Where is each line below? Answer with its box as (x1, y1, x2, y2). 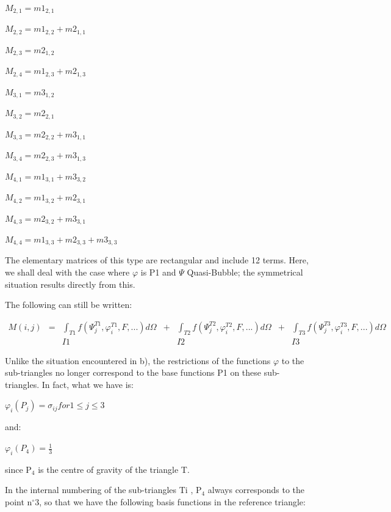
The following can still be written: (5, 298, 132, 311)
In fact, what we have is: (41, 378, 134, 390)
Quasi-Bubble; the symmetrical (187, 266, 303, 279)
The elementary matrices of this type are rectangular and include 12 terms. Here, (5, 254, 309, 266)
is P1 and (140, 266, 176, 279)
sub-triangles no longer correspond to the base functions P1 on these (5, 366, 262, 379)
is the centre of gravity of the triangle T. (38, 463, 190, 475)
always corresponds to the (207, 483, 305, 496)
